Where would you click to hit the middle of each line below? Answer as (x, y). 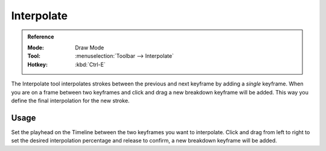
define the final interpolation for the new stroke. (70, 100)
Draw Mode (90, 48)
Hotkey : (38, 64)
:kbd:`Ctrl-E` (90, 64)
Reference (41, 37)
